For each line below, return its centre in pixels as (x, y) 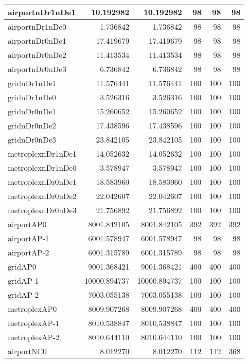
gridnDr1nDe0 (32, 97)
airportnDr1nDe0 (37, 27)
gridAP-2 (23, 295)
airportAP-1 (28, 238)
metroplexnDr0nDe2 (42, 196)
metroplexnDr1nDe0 (42, 168)
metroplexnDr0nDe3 (42, 210)
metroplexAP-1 (34, 323)
